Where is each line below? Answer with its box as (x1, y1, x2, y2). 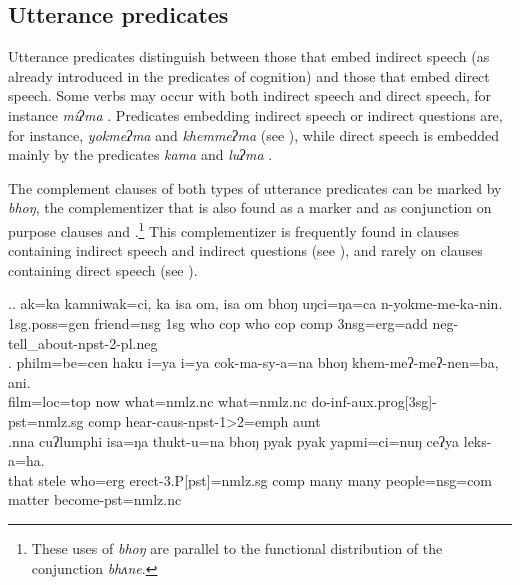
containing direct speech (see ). (8, 259, 198, 280)
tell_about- (8, 332, 79, 353)
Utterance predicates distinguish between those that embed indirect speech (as (8, 46, 490, 67)
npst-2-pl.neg (78, 332, 158, 353)
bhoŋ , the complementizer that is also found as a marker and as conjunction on (8, 197, 492, 218)
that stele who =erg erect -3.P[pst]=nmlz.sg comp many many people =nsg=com (8, 469, 493, 490)
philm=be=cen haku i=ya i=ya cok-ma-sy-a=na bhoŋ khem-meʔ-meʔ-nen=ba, (16, 352, 499, 373)
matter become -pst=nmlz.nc (8, 489, 182, 510)
